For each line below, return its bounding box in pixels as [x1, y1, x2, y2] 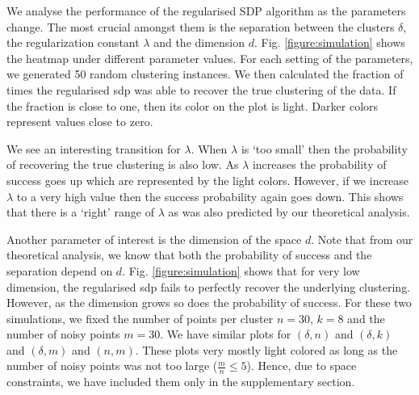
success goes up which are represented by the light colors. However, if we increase [6, 171, 409, 188]
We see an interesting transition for [6, 140, 181, 157]
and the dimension [153, 34, 245, 51]
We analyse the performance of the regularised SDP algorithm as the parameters [6, 2, 406, 19]
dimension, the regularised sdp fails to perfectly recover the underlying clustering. [6, 278, 411, 295]
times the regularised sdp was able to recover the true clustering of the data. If [6, 81, 396, 98]
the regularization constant [6, 34, 140, 51]
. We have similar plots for [160, 326, 291, 342]
